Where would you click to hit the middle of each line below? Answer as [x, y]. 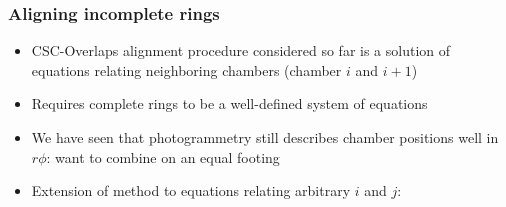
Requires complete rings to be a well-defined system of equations [229, 103]
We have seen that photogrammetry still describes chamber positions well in [265, 137]
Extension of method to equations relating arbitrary [191, 190]
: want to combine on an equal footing [163, 156]
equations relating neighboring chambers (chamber [186, 69]
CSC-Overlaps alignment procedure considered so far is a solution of [241, 50]
